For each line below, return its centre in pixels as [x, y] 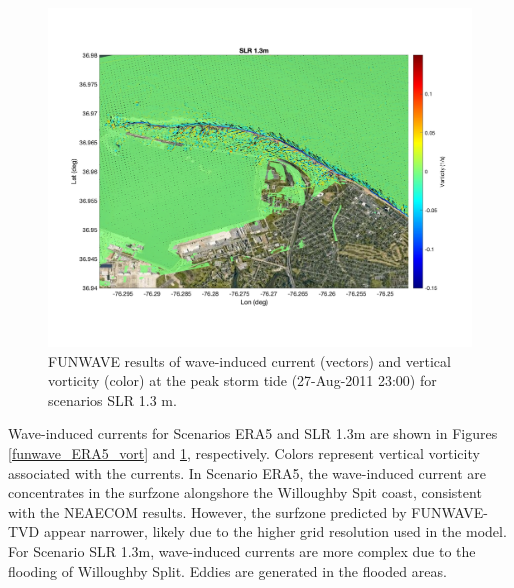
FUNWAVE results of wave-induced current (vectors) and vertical [249, 360]
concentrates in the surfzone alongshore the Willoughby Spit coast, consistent [245, 492]
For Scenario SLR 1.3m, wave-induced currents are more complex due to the [242, 551]
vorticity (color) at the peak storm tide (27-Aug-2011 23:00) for [242, 380]
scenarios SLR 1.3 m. [112, 399]
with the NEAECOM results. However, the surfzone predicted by [207, 511]
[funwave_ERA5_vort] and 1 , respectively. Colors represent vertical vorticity [244, 453]
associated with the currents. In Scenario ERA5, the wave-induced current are [247, 472]
